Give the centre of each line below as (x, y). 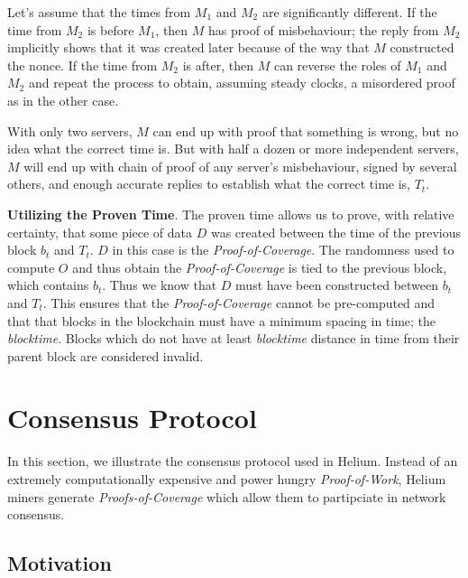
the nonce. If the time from (83, 65)
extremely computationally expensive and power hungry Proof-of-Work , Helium (227, 479)
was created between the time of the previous (336, 232)
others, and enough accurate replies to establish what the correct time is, (209, 184)
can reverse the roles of (337, 65)
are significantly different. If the (349, 12)
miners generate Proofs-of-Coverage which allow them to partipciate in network (227, 496)
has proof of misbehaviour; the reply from (324, 29)
